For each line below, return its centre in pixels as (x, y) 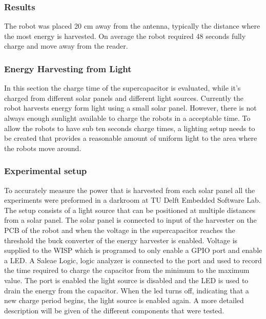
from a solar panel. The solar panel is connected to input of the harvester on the (130, 220)
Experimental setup (46, 171)
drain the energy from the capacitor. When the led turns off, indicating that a (127, 290)
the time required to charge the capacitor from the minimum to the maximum (127, 270)
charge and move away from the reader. (66, 46)
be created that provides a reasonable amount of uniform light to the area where (131, 138)
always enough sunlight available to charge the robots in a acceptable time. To (127, 118)
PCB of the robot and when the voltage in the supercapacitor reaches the (120, 230)
